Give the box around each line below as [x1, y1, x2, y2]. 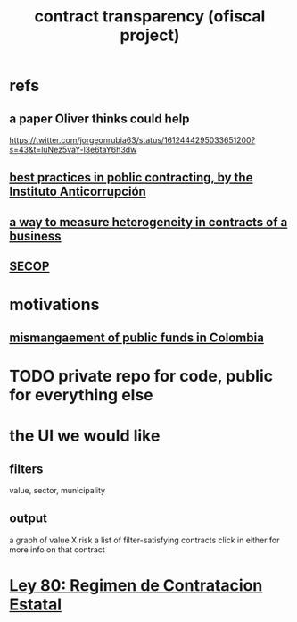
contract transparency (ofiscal [34, 6, 266, 27]
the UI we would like [9, 426, 161, 446]
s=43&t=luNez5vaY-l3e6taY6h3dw [9, 145, 137, 155]
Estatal [9, 594, 62, 614]
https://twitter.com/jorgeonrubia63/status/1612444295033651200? [9, 135, 256, 145]
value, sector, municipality [9, 484, 105, 495]
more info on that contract [9, 543, 105, 555]
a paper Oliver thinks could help [9, 111, 190, 126]
